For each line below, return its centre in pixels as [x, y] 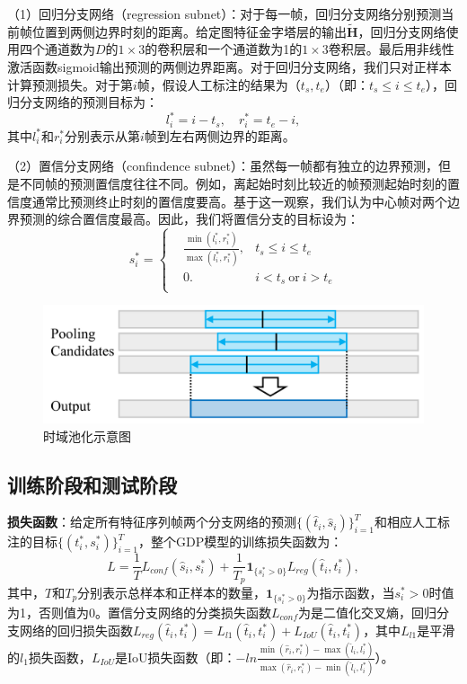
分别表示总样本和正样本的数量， [172, 592]
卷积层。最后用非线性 [391, 49]
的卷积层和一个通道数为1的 [224, 49]
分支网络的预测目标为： [88, 102]
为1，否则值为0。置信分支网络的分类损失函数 [139, 612]
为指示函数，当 [351, 592]
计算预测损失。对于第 [70, 84]
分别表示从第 [102, 135]
